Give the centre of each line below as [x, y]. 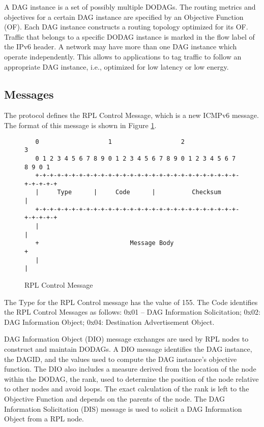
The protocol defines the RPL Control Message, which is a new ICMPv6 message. [131, 115]
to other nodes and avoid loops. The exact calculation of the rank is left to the [127, 389]
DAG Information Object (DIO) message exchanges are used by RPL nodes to [126, 339]
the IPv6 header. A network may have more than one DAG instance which [121, 47]
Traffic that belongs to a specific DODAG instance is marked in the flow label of [129, 36]
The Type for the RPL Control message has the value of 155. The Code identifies [131, 302]
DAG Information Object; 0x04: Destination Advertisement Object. [109, 322]
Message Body [152, 243]
